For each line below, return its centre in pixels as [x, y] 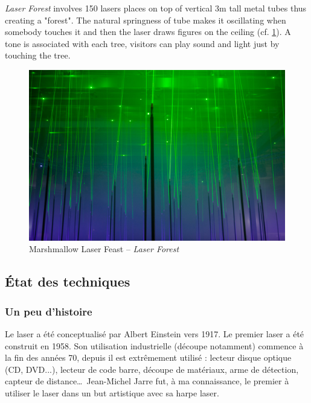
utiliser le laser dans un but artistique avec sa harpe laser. [112, 392]
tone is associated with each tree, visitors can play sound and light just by [142, 43]
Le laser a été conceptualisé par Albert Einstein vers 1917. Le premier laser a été [155, 333]
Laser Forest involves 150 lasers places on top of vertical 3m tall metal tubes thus [156, 8]
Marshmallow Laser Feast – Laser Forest [104, 249]
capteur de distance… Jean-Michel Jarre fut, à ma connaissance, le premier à [147, 381]
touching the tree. [38, 55]
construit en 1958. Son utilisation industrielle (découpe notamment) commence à [154, 345]
